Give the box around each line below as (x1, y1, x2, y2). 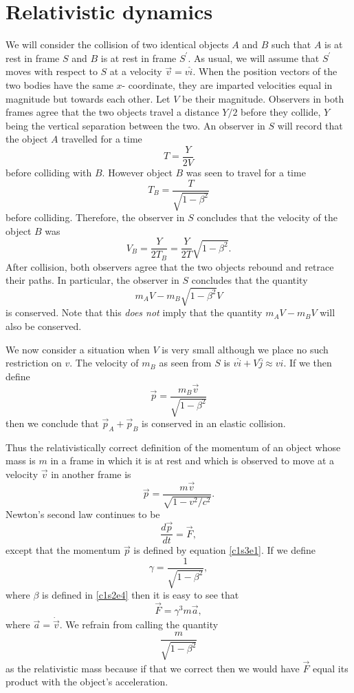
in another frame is (51, 467, 131, 482)
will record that (277, 118, 343, 132)
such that (271, 37, 311, 52)
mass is (5, 453, 36, 468)
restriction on (5, 355, 62, 370)
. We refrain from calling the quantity (59, 617, 219, 632)
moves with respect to (5, 64, 98, 79)
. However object (102, 165, 173, 179)
